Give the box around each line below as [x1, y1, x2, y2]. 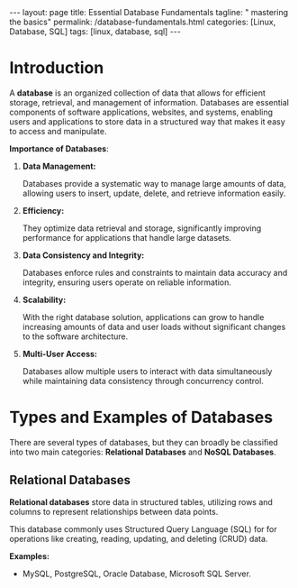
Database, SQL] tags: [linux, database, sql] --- [9, 26, 182, 37]
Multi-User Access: [22, 348, 97, 359]
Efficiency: [22, 205, 65, 216]
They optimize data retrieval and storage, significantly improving [22, 223, 262, 234]
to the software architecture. [22, 331, 129, 342]
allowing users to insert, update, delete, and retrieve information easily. [22, 188, 286, 198]
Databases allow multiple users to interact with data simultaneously [22, 365, 273, 376]
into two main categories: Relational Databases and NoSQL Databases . [9, 446, 276, 457]
